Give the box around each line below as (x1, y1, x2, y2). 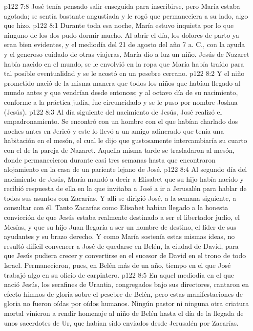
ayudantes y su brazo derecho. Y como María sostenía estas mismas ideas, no (4, 231, 235, 241)
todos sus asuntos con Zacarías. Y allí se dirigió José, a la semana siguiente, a (4, 192, 236, 203)
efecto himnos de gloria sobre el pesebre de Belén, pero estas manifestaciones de (4, 288, 243, 299)
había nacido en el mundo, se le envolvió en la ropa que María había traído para (4, 58, 244, 69)
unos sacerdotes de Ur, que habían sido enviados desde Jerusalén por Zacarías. (4, 317, 239, 328)
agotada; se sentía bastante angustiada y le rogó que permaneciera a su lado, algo (4, 10, 248, 21)
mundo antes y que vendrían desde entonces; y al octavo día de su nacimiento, (4, 87, 238, 97)
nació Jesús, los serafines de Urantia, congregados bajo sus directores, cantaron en (4, 279, 249, 289)
